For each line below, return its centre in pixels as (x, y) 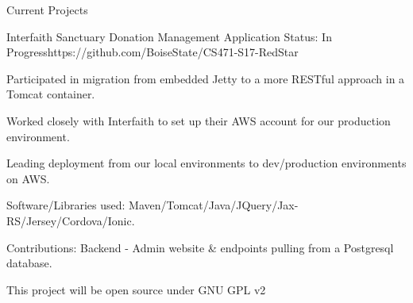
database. (29, 263)
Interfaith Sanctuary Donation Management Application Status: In (169, 36)
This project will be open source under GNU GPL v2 (136, 289)
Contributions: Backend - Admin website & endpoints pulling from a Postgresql (200, 247)
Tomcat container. (51, 94)
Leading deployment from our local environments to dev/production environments (206, 163)
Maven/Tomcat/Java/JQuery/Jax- (214, 205)
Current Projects (47, 10)
